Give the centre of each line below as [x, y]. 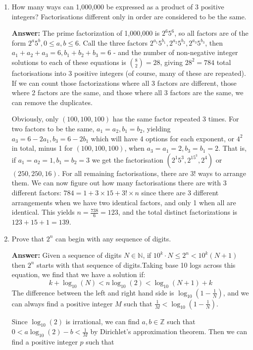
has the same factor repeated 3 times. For [176, 119]
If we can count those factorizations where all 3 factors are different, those [124, 83]
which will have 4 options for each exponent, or [162, 138]
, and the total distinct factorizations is [178, 212]
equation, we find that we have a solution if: [78, 274]
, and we [236, 292]
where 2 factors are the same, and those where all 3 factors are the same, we [127, 92]
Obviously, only [35, 119]
